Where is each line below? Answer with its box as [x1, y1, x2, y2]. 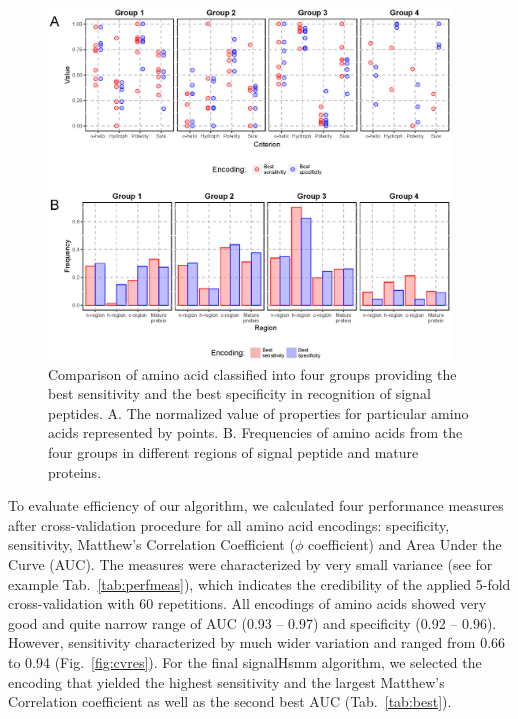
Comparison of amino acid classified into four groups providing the [48, 363, 457, 384]
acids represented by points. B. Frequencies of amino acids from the [48, 422, 463, 443]
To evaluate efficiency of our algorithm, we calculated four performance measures [8, 495, 504, 516]
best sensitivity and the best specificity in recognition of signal [48, 383, 431, 404]
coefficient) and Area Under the [307, 534, 502, 555]
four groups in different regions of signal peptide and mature [48, 442, 419, 463]
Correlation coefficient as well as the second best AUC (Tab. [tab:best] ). [8, 691, 452, 712]
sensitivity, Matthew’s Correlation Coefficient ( [8, 534, 295, 555]
